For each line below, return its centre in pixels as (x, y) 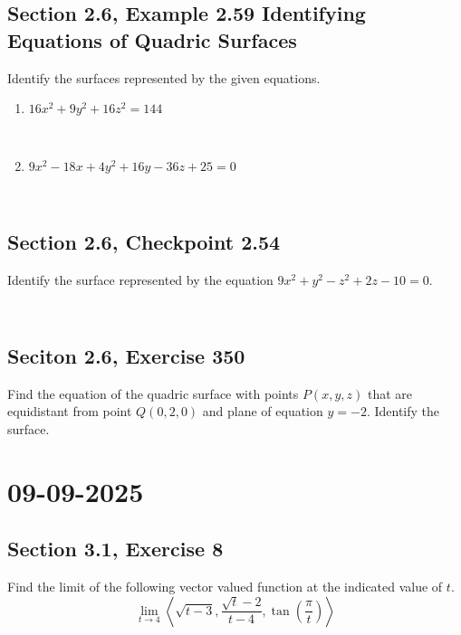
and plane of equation (263, 411)
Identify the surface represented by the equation (140, 279)
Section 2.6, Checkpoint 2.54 (144, 242)
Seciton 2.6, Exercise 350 (126, 356)
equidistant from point (70, 411)
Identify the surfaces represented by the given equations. (164, 77)
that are (390, 393)
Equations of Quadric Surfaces (152, 39)
